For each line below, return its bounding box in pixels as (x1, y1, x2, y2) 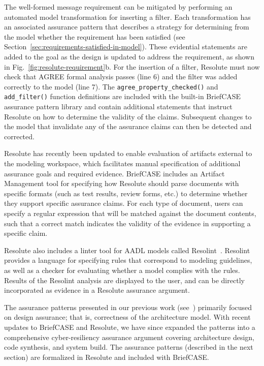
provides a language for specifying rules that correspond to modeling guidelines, (4, 255, 252, 265)
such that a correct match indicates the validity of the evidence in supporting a (4, 218, 251, 228)
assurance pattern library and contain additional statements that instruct (4, 101, 233, 112)
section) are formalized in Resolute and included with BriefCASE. (4, 351, 209, 362)
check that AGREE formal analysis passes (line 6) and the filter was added (4, 71, 238, 82)
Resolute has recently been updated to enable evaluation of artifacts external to (4, 148, 252, 159)
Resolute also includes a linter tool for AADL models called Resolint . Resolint (4, 245, 250, 255)
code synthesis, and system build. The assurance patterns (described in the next (4, 342, 253, 352)
